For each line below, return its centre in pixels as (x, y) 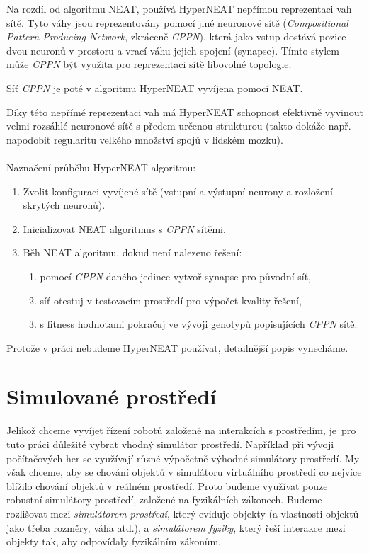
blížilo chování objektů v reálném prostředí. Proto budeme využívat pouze (167, 485)
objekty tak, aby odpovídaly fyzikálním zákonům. (114, 541)
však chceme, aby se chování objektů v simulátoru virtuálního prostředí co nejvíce (184, 472)
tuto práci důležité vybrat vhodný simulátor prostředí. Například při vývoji (170, 444)
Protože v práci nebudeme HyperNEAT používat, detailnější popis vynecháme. (177, 347)
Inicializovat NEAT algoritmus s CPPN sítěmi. (124, 228)
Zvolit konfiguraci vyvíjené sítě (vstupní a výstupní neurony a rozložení (178, 191)
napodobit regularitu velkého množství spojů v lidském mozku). (145, 139)
